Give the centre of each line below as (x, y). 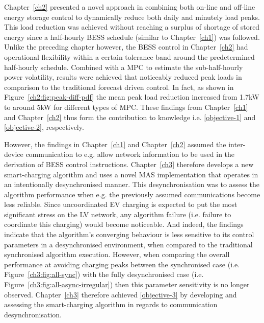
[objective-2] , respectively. (44, 127)
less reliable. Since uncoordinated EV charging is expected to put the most (121, 204)
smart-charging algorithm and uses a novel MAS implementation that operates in (131, 174)
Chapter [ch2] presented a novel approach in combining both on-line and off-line (130, 7)
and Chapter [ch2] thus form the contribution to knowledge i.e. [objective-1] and (130, 117)
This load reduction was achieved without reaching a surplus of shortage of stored (132, 27)
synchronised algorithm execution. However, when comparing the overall (117, 254)
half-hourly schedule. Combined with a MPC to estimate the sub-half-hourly (124, 67)
